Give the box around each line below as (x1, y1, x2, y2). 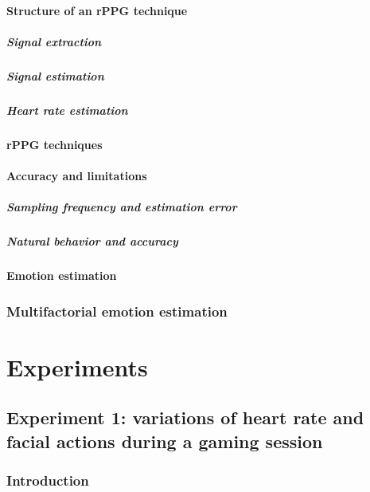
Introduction (6, 470, 89, 490)
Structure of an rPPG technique (6, 2, 188, 18)
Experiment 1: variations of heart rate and (6, 405, 364, 430)
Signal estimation (6, 67, 104, 84)
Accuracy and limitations (6, 167, 147, 183)
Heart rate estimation (6, 101, 128, 118)
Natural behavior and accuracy (6, 233, 178, 250)
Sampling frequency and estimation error (6, 199, 237, 215)
